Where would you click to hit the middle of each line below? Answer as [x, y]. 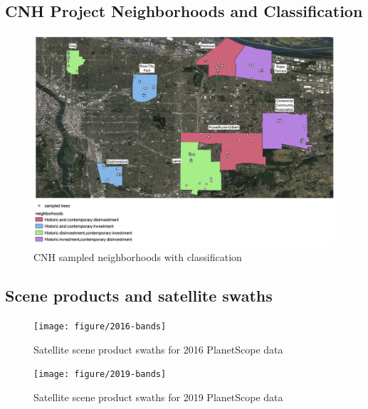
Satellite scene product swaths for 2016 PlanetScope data [158, 349]
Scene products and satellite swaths [139, 296]
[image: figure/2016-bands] [100, 326]
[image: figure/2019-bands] [100, 375]
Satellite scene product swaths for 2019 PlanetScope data [158, 397]
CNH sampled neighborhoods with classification [138, 257]
